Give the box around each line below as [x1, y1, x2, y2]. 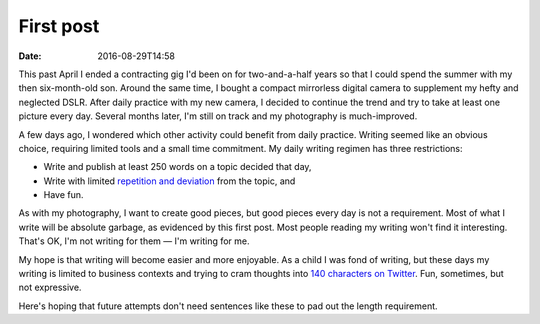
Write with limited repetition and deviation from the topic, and [43, 175, 296, 187]
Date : [18, 50, 42, 62]
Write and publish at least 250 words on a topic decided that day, [43, 161, 312, 173]
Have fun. [43, 189, 84, 201]
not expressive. [18, 281, 82, 294]
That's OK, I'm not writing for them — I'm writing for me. [18, 235, 250, 247]
